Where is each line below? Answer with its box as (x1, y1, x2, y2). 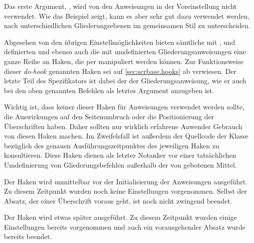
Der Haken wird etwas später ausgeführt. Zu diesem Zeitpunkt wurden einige (4, 212, 237, 222)
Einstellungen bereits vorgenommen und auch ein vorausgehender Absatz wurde (4, 221, 246, 232)
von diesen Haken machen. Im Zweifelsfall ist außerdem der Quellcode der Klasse (4, 131, 249, 141)
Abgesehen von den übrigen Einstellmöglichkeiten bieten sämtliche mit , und (4, 36, 235, 47)
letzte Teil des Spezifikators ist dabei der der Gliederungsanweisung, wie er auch (4, 75, 247, 86)
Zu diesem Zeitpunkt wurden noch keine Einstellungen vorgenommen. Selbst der (4, 186, 247, 196)
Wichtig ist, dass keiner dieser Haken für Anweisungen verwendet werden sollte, (4, 102, 245, 112)
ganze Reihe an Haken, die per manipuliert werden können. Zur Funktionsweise (4, 56, 244, 66)
